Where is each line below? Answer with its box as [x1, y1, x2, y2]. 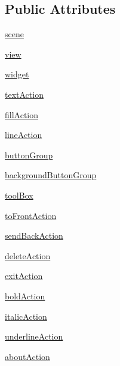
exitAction [5, 269, 43, 282]
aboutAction [5, 350, 50, 362]
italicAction [5, 310, 47, 322]
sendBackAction [5, 229, 63, 242]
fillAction [5, 108, 39, 121]
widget [5, 68, 29, 80]
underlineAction [5, 330, 63, 343]
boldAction [5, 289, 45, 302]
